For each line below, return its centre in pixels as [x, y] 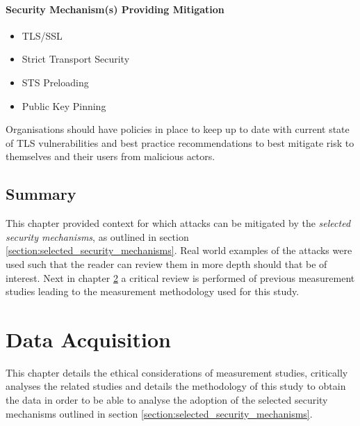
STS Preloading [55, 82]
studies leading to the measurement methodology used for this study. [153, 291]
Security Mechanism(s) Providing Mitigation [115, 9]
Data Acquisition [88, 339]
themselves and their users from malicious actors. [111, 156]
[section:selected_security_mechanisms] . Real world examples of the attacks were [179, 250]
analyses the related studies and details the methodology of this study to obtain [176, 386]
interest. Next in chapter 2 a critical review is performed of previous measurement [180, 277]
